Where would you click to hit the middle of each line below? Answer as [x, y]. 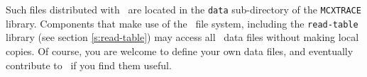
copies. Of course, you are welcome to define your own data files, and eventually [180, 51]
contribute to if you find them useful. [89, 65]
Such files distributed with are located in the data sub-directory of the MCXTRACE [183, 9]
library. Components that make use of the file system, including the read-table [182, 23]
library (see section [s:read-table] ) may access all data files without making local [182, 37]
